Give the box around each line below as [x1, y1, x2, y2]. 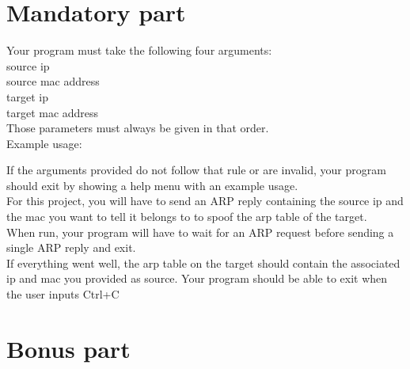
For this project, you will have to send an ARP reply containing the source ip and [6, 192, 404, 209]
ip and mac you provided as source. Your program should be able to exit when [6, 270, 388, 287]
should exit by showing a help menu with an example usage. [6, 177, 298, 193]
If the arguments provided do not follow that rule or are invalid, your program [6, 162, 386, 178]
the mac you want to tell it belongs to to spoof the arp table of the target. [6, 208, 367, 225]
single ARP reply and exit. [6, 239, 136, 256]
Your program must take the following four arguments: [6, 42, 272, 59]
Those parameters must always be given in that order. [6, 120, 269, 136]
